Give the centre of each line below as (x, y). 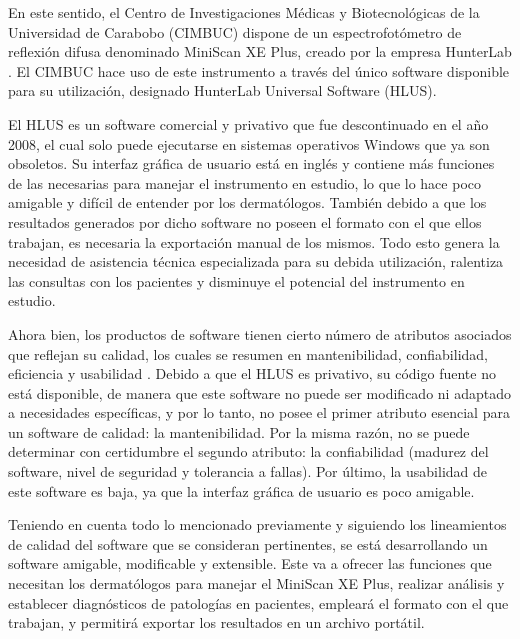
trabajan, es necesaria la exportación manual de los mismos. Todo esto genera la (254, 241)
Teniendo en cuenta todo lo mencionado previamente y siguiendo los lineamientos (257, 524)
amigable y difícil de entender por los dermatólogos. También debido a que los (247, 202)
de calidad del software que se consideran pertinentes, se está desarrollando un (248, 543)
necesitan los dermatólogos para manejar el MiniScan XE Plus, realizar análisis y (256, 583)
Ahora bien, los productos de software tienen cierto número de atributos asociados (260, 333)
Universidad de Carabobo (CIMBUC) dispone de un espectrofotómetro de (235, 31)
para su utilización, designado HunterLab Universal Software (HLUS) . (222, 90)
